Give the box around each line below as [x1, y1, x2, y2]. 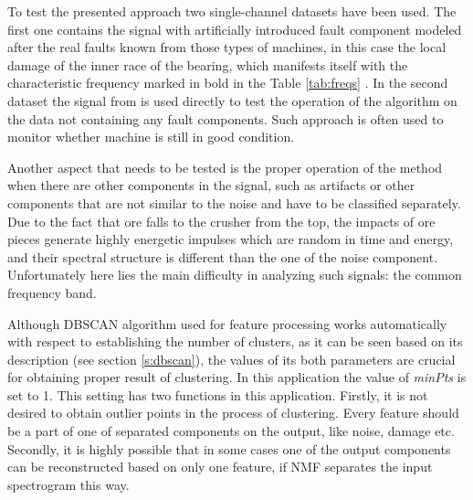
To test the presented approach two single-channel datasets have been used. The [7, 2, 457, 20]
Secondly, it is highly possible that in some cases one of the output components [7, 439, 451, 458]
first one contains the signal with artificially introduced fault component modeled [7, 19, 462, 38]
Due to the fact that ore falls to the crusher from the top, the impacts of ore [7, 211, 436, 230]
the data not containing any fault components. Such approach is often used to [7, 109, 444, 128]
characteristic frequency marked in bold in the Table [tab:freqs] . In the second [7, 73, 448, 92]
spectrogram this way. [7, 474, 130, 494]
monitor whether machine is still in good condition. [7, 127, 295, 146]
